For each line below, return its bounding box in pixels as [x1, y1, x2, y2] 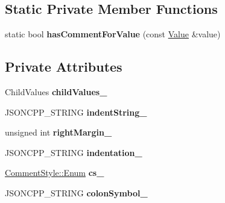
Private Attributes [5, 57, 122, 76]
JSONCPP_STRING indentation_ [5, 146, 142, 158]
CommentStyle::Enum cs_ [5, 166, 104, 179]
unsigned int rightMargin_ [5, 126, 112, 139]
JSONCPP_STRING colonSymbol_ [5, 186, 148, 199]
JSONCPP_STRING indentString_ [5, 105, 147, 118]
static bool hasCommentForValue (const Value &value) [5, 28, 221, 40]
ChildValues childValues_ [5, 86, 107, 98]
